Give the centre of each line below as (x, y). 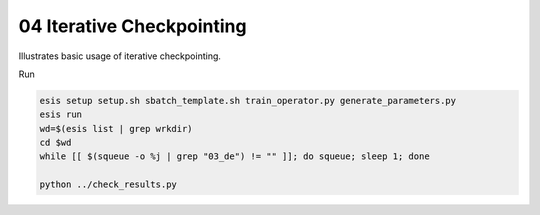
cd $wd (55, 143)
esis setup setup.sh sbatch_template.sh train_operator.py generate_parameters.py (248, 100)
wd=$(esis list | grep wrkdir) (116, 128)
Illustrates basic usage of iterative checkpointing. (120, 56)
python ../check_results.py (108, 184)
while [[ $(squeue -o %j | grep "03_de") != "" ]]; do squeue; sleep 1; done (234, 156)
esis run (61, 114)
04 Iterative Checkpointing (132, 26)
